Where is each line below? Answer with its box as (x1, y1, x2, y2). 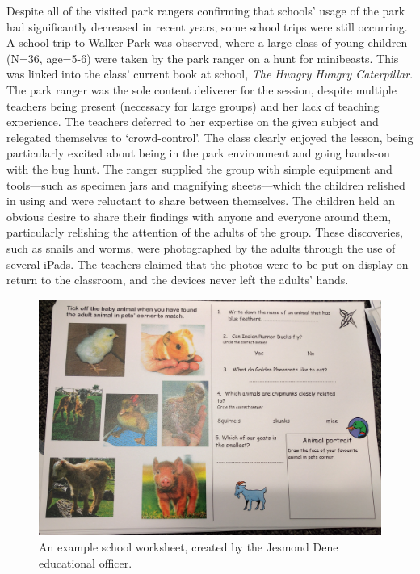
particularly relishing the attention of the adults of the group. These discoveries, (6, 224, 403, 241)
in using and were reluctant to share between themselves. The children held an (6, 192, 396, 209)
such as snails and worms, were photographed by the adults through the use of (6, 239, 396, 256)
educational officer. (39, 554, 132, 571)
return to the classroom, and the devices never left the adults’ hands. (6, 271, 349, 288)
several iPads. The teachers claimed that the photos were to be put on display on (6, 255, 409, 272)
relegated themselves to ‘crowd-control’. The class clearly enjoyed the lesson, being (6, 128, 414, 145)
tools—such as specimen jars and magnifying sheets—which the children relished (6, 176, 405, 193)
